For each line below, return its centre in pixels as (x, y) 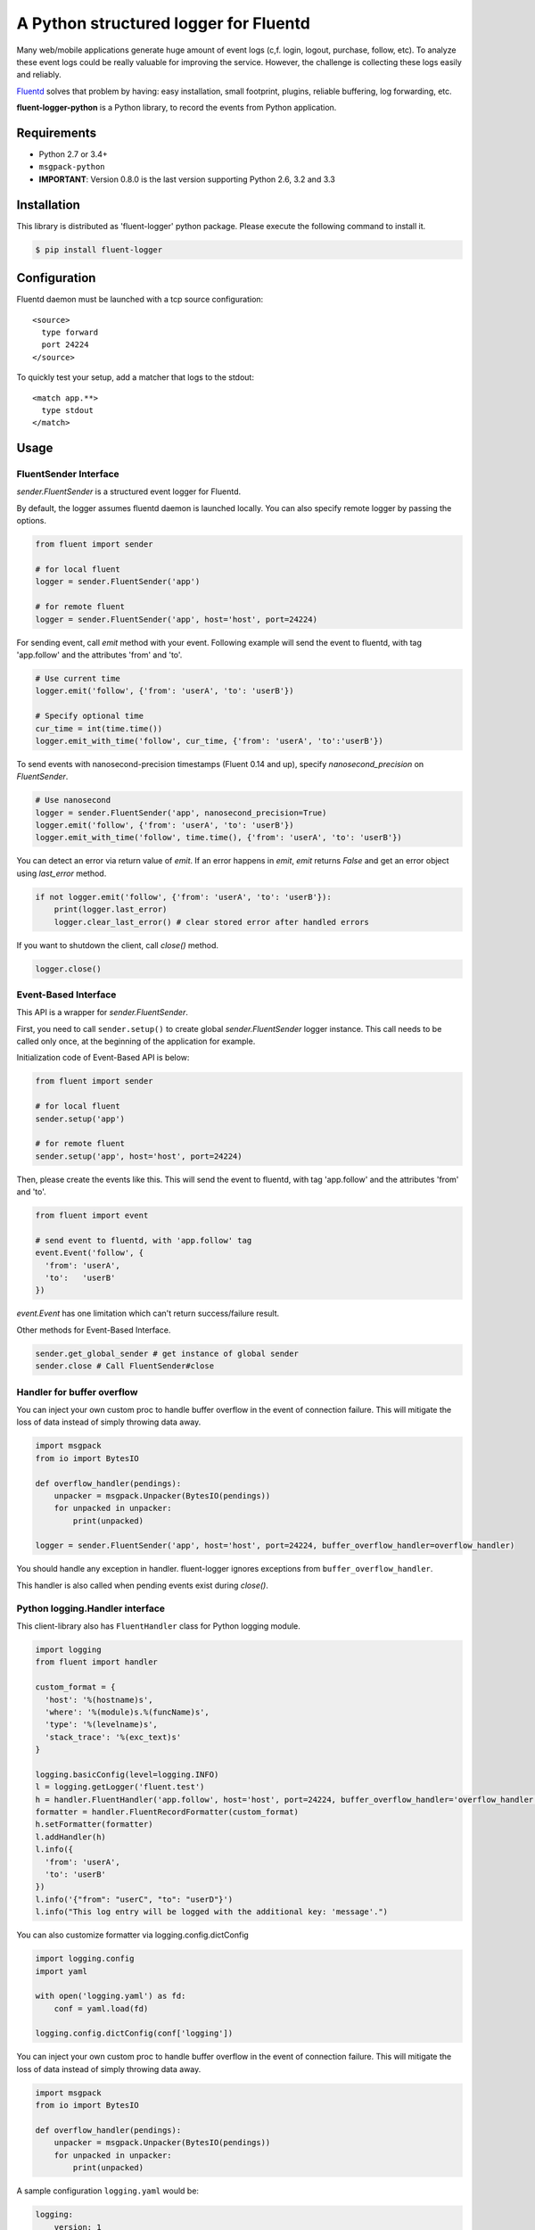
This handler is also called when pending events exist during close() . (143, 1585)
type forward (70, 332)
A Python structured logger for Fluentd (164, 23)
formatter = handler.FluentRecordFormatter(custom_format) (167, 1812)
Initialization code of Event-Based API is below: (103, 1058)
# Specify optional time (90, 716)
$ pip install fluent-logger (99, 249)
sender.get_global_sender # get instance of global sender (167, 1353)
